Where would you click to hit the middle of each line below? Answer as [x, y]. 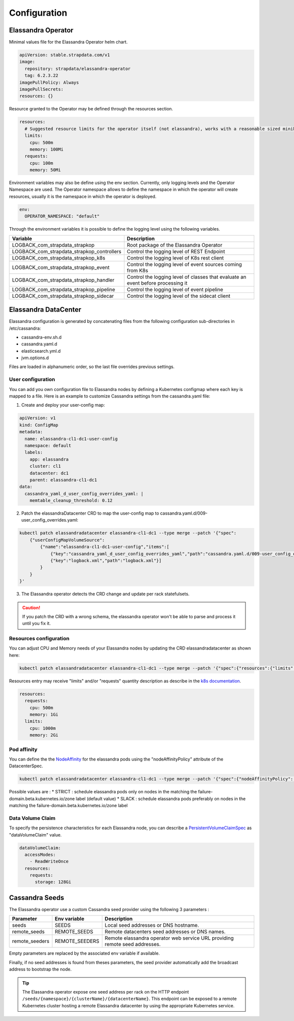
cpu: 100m [41, 163]
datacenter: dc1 [49, 473]
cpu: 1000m [43, 728]
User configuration [32, 379]
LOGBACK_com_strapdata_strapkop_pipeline [63, 289]
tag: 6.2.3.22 [42, 76]
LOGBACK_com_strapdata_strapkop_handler [63, 280]
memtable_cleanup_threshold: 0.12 [71, 501]
